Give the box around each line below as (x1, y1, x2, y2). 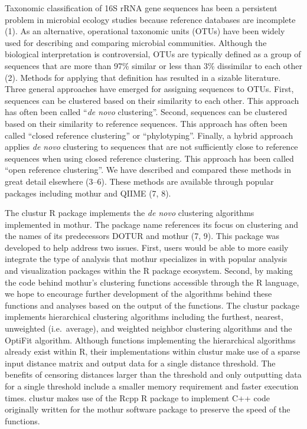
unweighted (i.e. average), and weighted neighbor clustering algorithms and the (5, 322, 292, 335)
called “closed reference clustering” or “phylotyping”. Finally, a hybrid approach (5, 129, 293, 141)
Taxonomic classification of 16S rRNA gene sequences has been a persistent (5, 2, 277, 14)
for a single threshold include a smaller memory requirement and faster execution (5, 380, 299, 392)
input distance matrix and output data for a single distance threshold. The (5, 356, 276, 369)
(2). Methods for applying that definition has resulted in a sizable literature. (5, 71, 281, 83)
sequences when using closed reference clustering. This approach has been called (5, 152, 294, 164)
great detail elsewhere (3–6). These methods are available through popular (5, 175, 274, 187)
